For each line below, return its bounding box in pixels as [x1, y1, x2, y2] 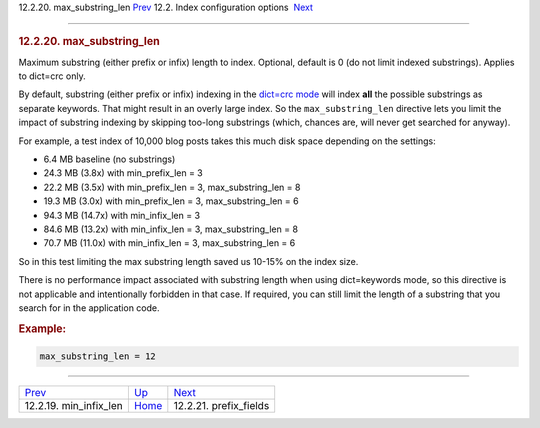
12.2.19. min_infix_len [24, 399, 124, 413]
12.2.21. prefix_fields [173, 399, 270, 413]
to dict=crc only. [18, 70, 86, 82]
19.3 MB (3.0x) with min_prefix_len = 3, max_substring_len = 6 [43, 195, 299, 207]
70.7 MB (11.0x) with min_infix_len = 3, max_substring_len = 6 [43, 237, 296, 249]
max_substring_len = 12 [39, 351, 157, 362]
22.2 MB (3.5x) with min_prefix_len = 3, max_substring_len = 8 [43, 181, 301, 193]
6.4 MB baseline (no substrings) [43, 153, 176, 165]
